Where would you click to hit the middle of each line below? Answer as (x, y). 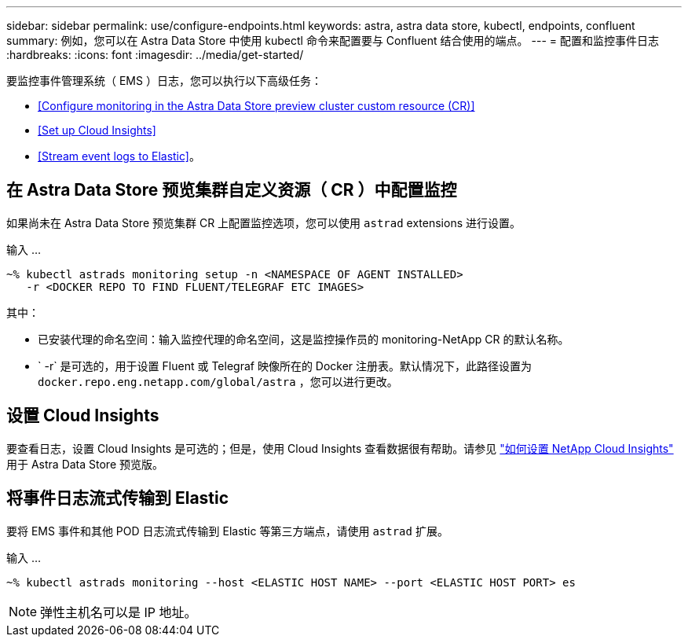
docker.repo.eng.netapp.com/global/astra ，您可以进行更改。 (218, 381)
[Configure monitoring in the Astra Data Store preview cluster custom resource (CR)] (256, 106)
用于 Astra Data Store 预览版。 (85, 464)
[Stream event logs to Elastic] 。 (119, 156)
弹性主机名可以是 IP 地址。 (119, 612)
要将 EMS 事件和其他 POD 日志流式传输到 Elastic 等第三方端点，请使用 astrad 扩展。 (227, 531)
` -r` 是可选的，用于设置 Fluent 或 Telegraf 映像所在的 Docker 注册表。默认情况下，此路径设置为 (285, 366)
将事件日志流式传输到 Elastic (118, 498)
